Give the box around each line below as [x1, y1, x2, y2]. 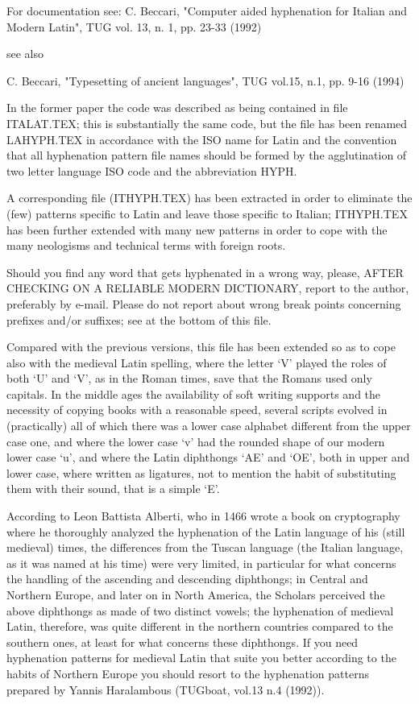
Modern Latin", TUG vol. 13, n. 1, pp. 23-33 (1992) [6, 18, 262, 35]
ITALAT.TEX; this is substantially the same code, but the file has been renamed [6, 114, 408, 131]
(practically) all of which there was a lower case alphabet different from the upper [6, 417, 411, 434]
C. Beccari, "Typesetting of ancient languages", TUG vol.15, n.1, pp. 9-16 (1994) [6, 72, 404, 89]
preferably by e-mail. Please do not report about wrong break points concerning [6, 295, 401, 312]
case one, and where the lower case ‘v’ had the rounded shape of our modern [6, 433, 385, 449]
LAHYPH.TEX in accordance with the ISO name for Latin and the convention [6, 130, 397, 147]
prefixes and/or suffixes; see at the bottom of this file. [6, 311, 272, 328]
